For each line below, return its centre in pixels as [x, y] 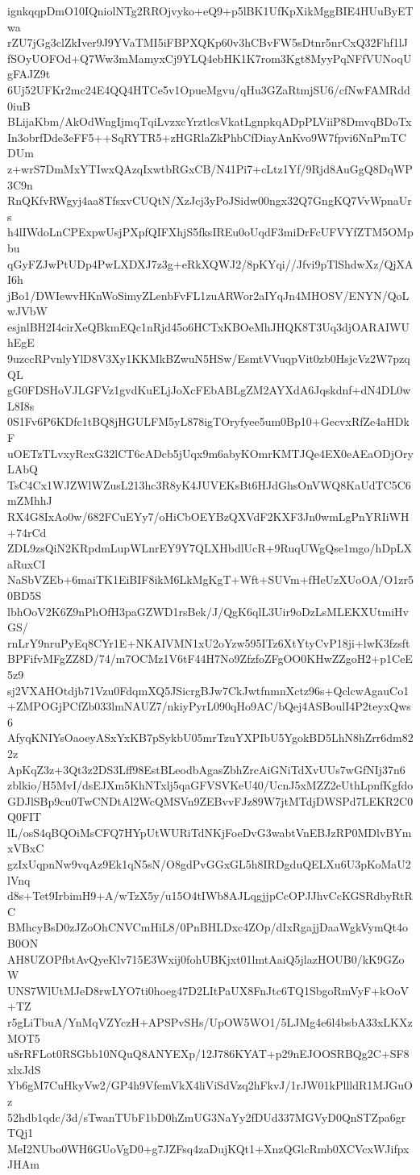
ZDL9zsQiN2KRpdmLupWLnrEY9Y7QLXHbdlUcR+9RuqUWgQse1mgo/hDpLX [210, 548]
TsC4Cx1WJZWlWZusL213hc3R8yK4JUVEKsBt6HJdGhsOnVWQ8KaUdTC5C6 [209, 484]
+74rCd [27, 532]
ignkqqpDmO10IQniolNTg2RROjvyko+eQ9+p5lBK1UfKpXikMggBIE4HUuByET [210, 10]
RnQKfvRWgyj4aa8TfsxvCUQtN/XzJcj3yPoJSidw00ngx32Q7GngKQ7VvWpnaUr [210, 200]
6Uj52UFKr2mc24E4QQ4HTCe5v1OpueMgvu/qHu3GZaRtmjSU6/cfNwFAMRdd [209, 89]
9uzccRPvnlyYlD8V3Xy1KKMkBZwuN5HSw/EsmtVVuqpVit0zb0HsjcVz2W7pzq [209, 358]
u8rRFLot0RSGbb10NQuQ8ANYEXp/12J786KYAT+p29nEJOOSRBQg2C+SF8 [208, 1054]
